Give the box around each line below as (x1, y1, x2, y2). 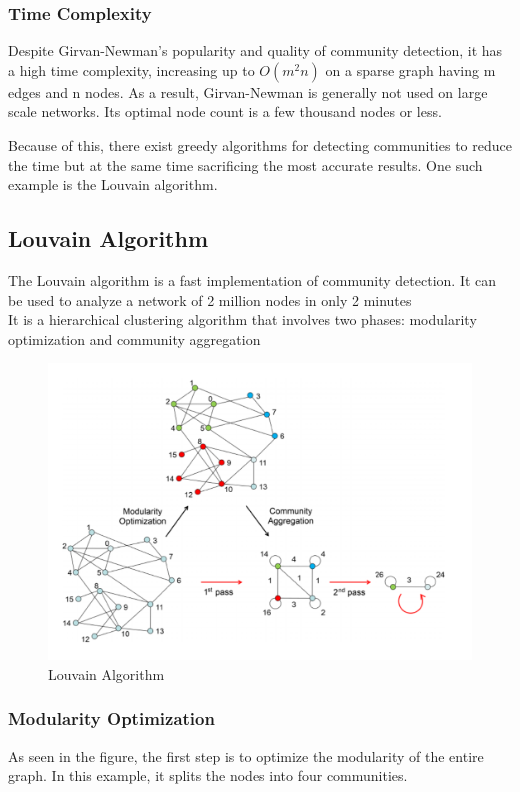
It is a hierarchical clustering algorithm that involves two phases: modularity (8, 309, 477, 330)
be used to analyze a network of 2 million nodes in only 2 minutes (8, 289, 412, 310)
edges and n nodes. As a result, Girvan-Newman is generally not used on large (8, 81, 488, 102)
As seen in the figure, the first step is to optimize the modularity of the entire (8, 745, 484, 766)
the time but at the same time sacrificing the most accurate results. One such (8, 154, 483, 175)
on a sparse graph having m (325, 59, 496, 80)
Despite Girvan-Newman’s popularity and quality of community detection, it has (8, 40, 503, 61)
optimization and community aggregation (8, 328, 261, 349)
